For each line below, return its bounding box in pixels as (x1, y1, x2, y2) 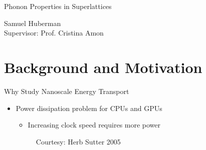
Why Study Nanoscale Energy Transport (4, 85, 129, 96)
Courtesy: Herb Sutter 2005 (36, 136, 121, 146)
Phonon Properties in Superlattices (4, 1, 112, 11)
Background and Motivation (4, 56, 202, 77)
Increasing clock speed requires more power (28, 119, 161, 130)
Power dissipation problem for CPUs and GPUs (16, 102, 162, 113)
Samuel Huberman (4, 17, 61, 28)
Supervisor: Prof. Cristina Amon (4, 27, 104, 38)
